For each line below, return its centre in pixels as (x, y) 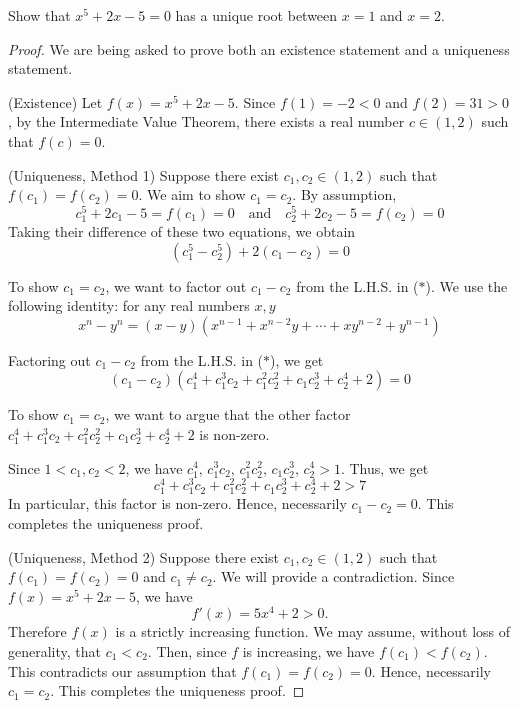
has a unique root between (256, 15)
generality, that (55, 651)
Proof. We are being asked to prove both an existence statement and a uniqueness (259, 48)
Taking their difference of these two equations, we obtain (182, 230)
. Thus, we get (384, 467)
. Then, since (187, 651)
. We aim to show (192, 194)
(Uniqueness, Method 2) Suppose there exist (144, 556)
